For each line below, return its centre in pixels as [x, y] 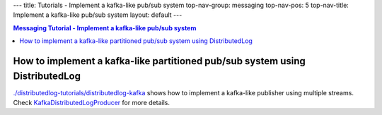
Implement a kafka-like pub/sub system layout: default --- [98, 15]
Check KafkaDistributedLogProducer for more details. [91, 103]
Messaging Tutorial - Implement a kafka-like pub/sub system [105, 28]
